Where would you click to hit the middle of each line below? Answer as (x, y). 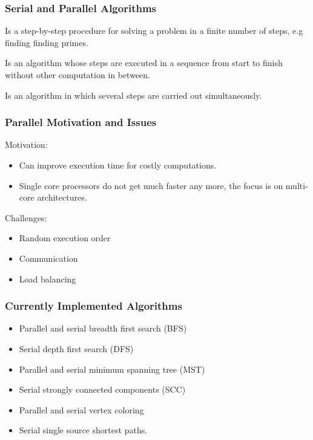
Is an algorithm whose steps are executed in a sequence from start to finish (144, 63)
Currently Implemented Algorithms (94, 306)
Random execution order (65, 238)
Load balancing (48, 278)
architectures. (62, 197)
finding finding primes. (47, 42)
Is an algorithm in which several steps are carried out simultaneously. (133, 95)
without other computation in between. (78, 75)
